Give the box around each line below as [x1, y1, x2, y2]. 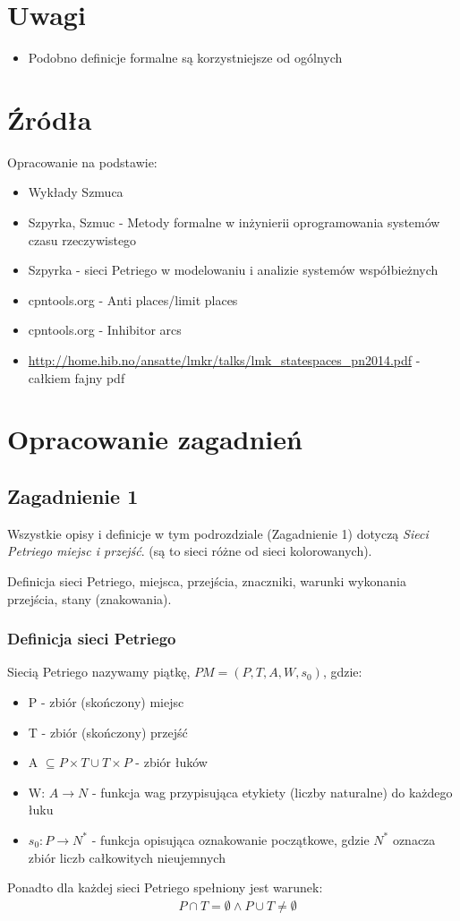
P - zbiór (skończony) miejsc [28, 692, 184, 711]
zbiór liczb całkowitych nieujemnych [28, 848, 226, 866]
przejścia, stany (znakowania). [7, 589, 172, 608]
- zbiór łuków [135, 753, 208, 772]
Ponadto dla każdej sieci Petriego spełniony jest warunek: [7, 878, 323, 897]
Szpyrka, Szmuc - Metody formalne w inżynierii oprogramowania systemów [28, 213, 440, 232]
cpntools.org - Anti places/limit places [28, 290, 238, 309]
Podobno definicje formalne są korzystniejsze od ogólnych [28, 48, 343, 67]
